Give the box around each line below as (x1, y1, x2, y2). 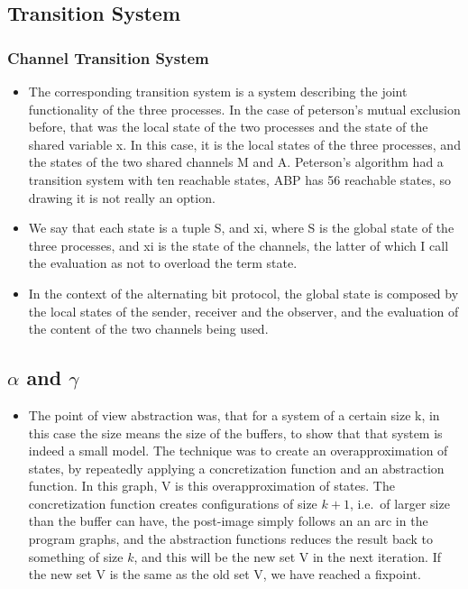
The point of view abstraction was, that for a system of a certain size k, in (28, 405, 440, 424)
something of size (28, 547, 124, 566)
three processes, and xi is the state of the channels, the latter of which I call (28, 235, 449, 254)
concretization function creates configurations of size (28, 493, 317, 512)
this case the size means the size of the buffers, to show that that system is (28, 423, 443, 442)
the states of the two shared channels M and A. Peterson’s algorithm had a (28, 152, 444, 171)
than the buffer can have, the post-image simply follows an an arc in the (28, 511, 428, 530)
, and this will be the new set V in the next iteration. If (133, 547, 441, 566)
